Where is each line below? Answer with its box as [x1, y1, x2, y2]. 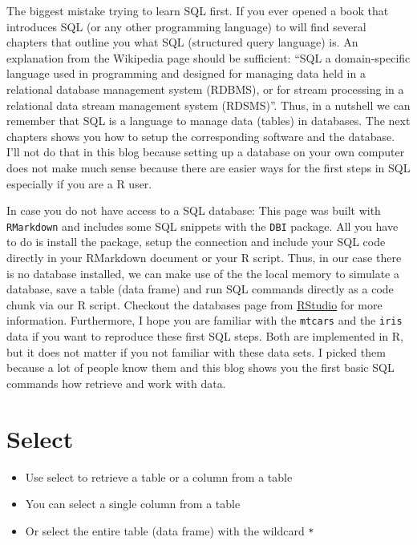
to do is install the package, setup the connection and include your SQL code [6, 233, 386, 250]
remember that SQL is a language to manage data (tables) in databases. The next [6, 112, 411, 129]
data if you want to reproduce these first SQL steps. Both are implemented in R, [6, 328, 403, 344]
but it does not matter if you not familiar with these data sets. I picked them [6, 343, 386, 360]
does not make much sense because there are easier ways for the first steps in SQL [6, 159, 411, 176]
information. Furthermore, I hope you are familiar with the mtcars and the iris [6, 312, 403, 329]
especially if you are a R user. [6, 175, 152, 192]
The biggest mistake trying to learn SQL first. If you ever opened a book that [6, 2, 389, 18]
